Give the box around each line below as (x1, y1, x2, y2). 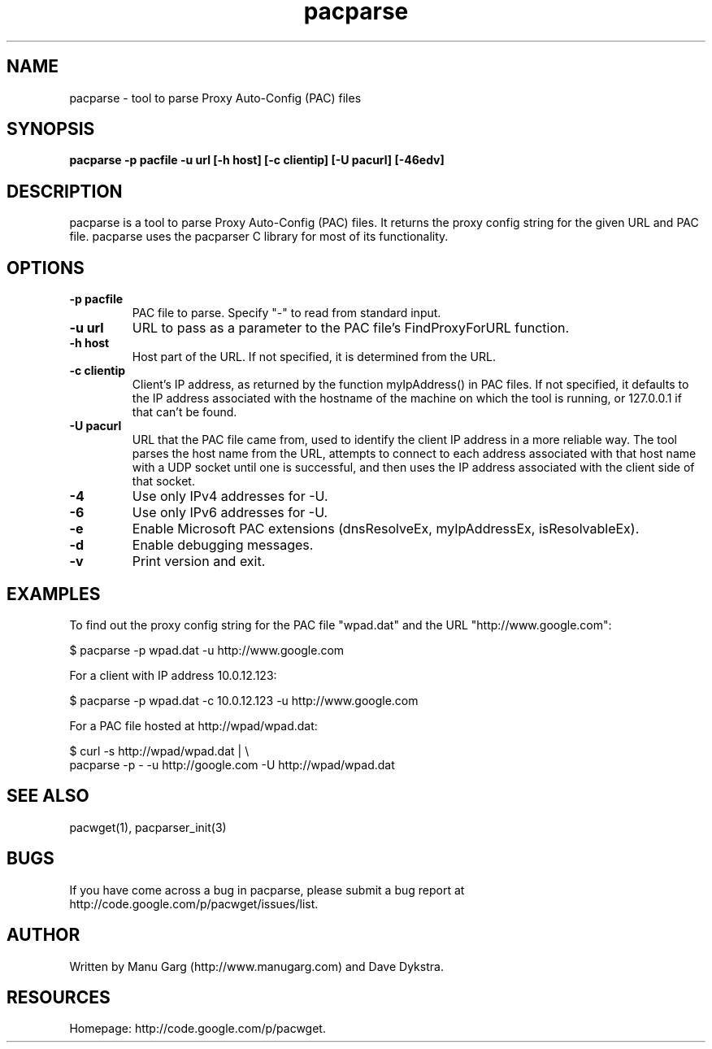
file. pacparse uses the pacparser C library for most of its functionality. (69, 229, 449, 244)
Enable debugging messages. (132, 537, 314, 554)
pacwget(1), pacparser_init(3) (69, 820, 227, 834)
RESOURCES (7, 986, 111, 1008)
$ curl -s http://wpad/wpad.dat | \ (69, 743, 250, 758)
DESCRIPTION (7, 181, 123, 202)
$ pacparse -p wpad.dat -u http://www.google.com (69, 642, 345, 657)
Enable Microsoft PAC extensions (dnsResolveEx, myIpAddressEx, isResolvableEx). (132, 520, 640, 538)
